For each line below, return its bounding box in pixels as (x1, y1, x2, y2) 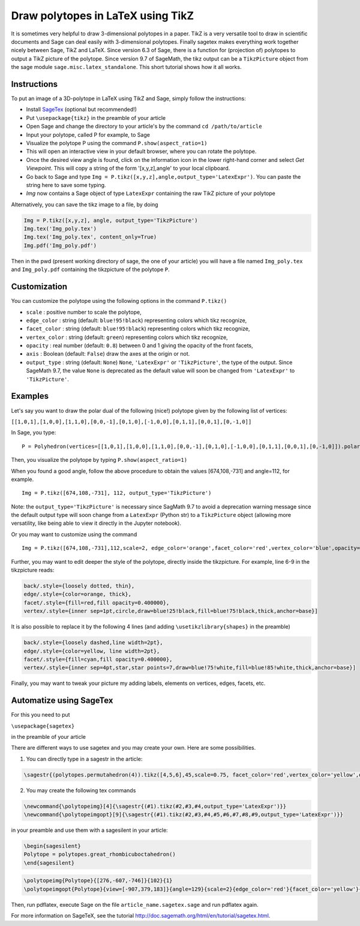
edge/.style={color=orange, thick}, (23, 591, 132, 598)
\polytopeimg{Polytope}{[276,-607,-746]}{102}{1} (23, 877, 173, 884)
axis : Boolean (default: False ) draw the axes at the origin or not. (26, 350, 190, 357)
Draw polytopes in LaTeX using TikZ (11, 9, 194, 22)
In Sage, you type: (11, 429, 56, 436)
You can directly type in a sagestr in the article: (26, 755, 143, 762)
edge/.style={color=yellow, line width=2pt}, (23, 648, 160, 654)
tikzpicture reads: (11, 567, 55, 574)
